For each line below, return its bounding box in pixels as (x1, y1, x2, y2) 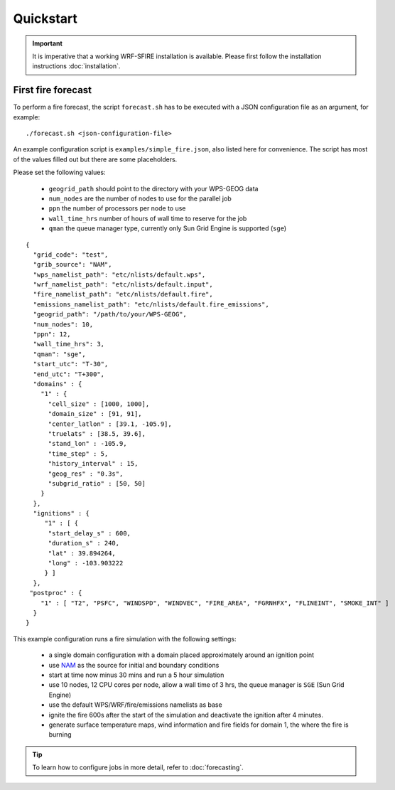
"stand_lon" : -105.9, (48, 439, 127, 448)
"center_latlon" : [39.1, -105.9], (48, 420, 172, 428)
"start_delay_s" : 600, (48, 529, 131, 537)
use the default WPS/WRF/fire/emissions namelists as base (48, 700, 223, 709)
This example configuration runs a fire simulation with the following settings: (13, 634, 237, 643)
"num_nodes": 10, (33, 320, 94, 329)
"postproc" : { (29, 589, 82, 597)
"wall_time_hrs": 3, (33, 340, 105, 348)
